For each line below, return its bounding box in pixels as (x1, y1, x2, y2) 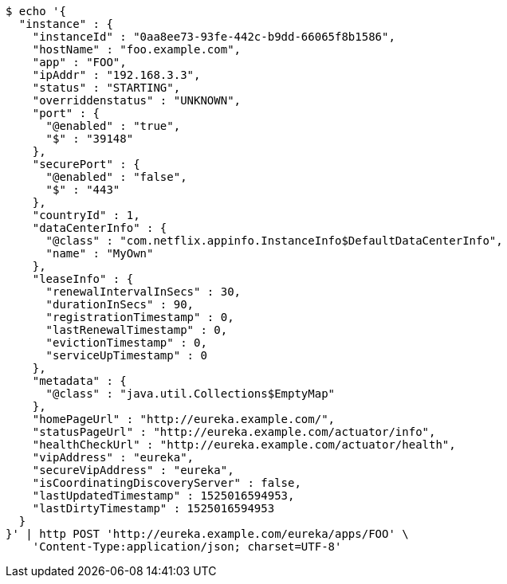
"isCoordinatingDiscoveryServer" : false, (32, 476, 301, 489)
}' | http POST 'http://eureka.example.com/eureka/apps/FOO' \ (6, 527, 409, 540)
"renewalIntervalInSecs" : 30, (45, 285, 242, 298)
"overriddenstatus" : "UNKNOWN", (32, 94, 242, 107)
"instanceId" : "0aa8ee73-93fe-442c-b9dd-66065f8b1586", (32, 30, 395, 43)
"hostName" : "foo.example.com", (32, 43, 242, 56)
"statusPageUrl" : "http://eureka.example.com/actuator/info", (32, 425, 436, 438)
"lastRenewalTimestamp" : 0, (45, 323, 228, 336)
